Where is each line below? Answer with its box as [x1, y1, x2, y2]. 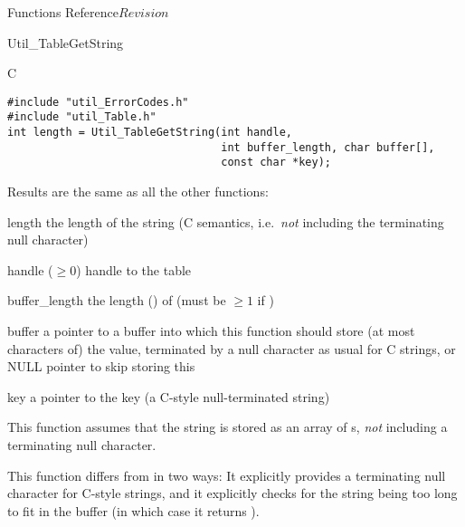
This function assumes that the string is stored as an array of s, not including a [7, 417, 448, 436]
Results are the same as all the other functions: [7, 182, 269, 201]
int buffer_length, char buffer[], [221, 140, 435, 154]
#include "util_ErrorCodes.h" [7, 95, 189, 109]
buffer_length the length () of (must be [7, 291, 226, 310]
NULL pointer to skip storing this [7, 357, 195, 376]
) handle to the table [76, 260, 192, 279]
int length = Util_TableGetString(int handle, [7, 126, 292, 139]
